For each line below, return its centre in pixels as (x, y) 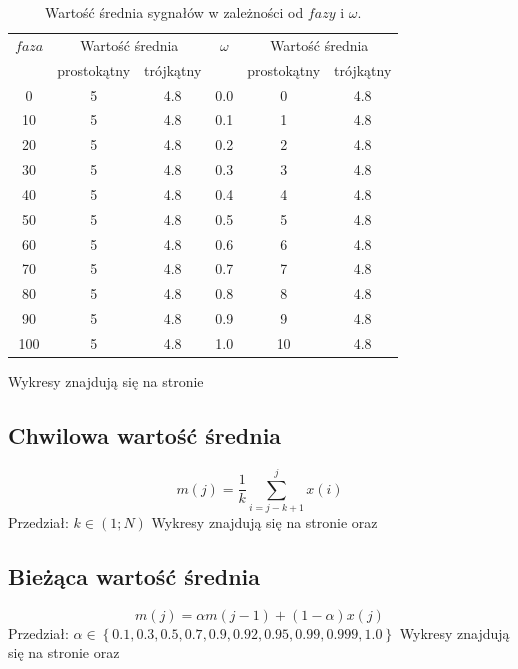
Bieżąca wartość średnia (134, 575)
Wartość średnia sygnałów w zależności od (174, 12)
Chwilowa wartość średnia (145, 435)
